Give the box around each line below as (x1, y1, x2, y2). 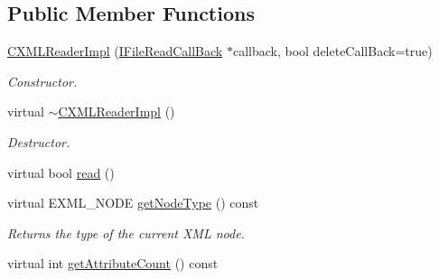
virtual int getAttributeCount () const (7, 254, 219, 273)
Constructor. (7, 71, 78, 90)
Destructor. (7, 132, 70, 151)
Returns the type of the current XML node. (7, 223, 245, 242)
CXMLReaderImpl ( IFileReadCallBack (7, 42, 223, 60)
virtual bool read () (7, 163, 115, 181)
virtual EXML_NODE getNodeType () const (7, 193, 259, 212)
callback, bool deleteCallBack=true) (232, 42, 433, 60)
